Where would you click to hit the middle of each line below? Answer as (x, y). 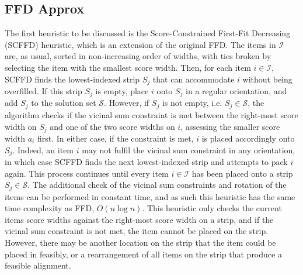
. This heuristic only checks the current (212, 208)
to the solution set (64, 103)
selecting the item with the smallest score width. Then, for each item (128, 67)
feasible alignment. (38, 265)
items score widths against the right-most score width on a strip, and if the (139, 219)
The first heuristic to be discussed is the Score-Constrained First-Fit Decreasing (148, 33)
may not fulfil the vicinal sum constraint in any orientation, (189, 149)
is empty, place (122, 91)
